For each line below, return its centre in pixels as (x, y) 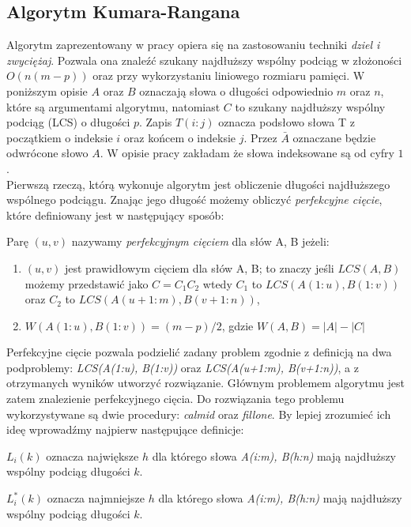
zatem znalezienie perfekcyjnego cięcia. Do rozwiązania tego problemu (175, 399)
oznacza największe (92, 455)
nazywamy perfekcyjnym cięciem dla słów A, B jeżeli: (200, 241)
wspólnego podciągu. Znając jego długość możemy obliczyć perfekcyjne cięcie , (194, 200)
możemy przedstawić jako (87, 283)
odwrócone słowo (47, 153)
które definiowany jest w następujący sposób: (115, 215)
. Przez (260, 137)
